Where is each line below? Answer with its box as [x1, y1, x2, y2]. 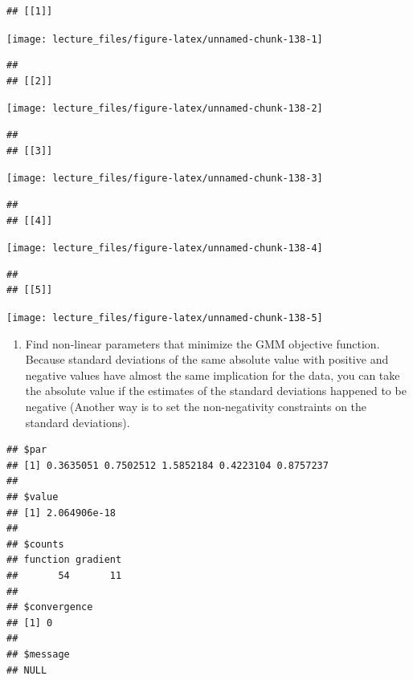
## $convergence [6, 601, 93, 613]
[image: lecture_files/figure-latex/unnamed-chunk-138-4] [6, 242, 323, 254]
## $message [6, 648, 70, 660]
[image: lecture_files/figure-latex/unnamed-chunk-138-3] [6, 173, 323, 185]
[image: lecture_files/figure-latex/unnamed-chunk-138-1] [6, 33, 323, 45]
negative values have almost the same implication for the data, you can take [25, 366, 400, 383]
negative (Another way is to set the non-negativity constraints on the [25, 398, 367, 414]
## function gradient [6, 554, 122, 566]
